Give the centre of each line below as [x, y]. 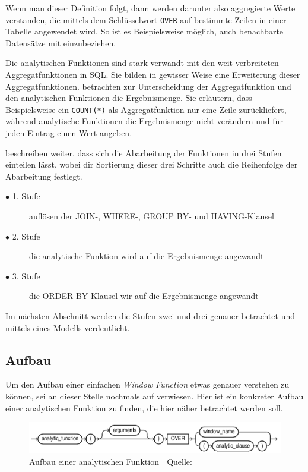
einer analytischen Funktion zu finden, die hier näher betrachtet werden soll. [144, 408]
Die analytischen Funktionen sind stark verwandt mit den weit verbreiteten [142, 63]
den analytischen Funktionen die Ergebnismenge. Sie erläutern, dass [129, 98]
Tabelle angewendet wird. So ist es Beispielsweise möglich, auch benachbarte [145, 31]
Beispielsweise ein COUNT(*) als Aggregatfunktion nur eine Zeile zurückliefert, [146, 109]
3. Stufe [26, 276]
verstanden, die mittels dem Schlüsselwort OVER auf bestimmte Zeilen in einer [146, 19]
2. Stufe [26, 236]
